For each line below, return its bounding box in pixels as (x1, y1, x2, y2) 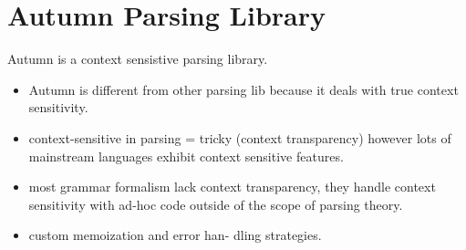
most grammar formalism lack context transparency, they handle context (28, 177, 436, 196)
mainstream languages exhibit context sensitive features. (28, 146, 344, 165)
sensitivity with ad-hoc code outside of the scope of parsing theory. (28, 194, 403, 214)
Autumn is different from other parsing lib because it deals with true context (28, 79, 459, 99)
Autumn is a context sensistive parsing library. (7, 49, 268, 68)
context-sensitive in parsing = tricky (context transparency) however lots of (28, 128, 451, 147)
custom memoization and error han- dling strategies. (28, 225, 322, 245)
